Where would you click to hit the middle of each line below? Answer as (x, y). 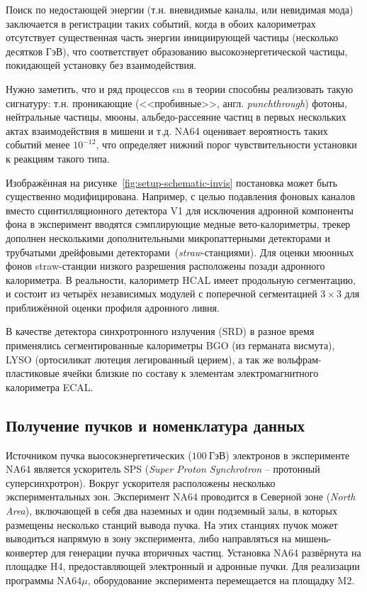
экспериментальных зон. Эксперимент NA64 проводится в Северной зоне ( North (181, 497)
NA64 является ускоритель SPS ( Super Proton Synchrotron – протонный (163, 469)
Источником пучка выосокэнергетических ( (99, 455)
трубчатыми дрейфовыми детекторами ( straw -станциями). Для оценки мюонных (180, 252)
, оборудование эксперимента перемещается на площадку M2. (221, 580)
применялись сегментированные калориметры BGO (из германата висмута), (170, 345)
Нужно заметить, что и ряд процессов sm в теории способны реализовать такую (180, 88)
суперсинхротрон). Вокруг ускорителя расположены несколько (141, 482)
